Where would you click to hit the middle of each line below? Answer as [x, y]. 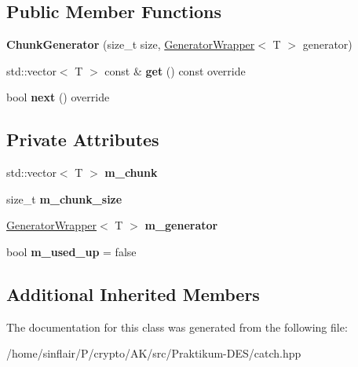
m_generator [181, 225]
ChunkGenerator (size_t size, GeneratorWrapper [131, 44]
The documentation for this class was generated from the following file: [177, 327]
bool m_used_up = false [71, 251]
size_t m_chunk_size [64, 198]
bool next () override [58, 97]
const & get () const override [175, 70]
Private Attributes [83, 139]
